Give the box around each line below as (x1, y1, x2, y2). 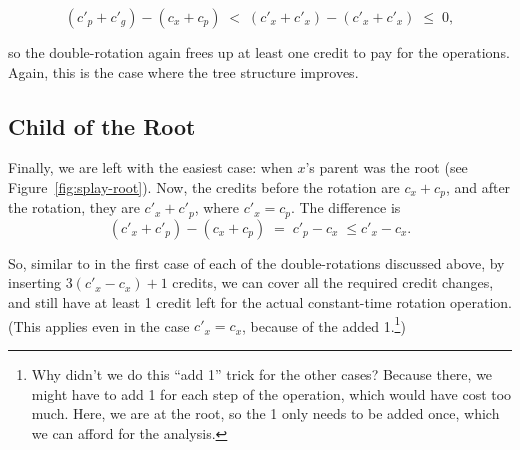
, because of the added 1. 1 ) (242, 312, 406, 336)
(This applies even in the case (8, 315, 190, 336)
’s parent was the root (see (305, 157, 468, 178)
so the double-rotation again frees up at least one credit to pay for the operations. (8, 42, 510, 62)
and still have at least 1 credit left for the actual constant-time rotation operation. (8, 292, 512, 313)
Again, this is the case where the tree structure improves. (8, 61, 359, 82)
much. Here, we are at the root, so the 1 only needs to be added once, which (31, 403, 500, 424)
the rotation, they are (8, 197, 140, 218)
